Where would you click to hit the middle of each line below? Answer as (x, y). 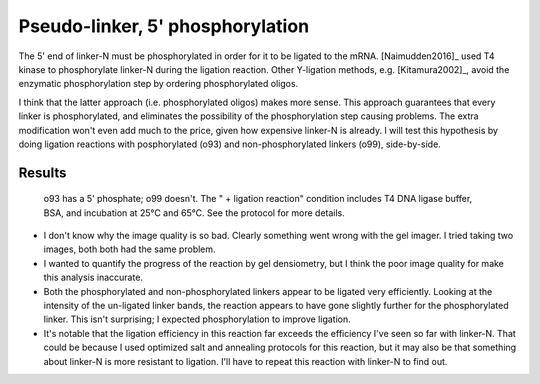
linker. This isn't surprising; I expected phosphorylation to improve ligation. (197, 319)
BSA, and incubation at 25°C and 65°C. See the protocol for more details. (194, 212)
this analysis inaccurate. (93, 277)
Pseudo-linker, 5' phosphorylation (164, 26)
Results (42, 172)
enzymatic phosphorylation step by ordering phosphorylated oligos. (158, 84)
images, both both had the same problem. (129, 249)
